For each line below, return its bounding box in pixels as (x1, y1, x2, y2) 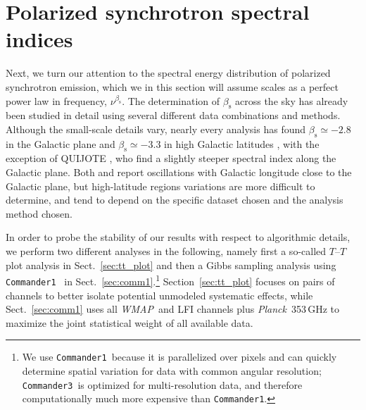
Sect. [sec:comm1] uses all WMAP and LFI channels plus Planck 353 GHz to (6, 302, 340, 316)
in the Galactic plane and (6, 136, 115, 151)
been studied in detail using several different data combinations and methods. (6, 108, 341, 123)
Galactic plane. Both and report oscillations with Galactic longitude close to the (6, 165, 352, 180)
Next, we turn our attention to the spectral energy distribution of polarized (6, 66, 331, 80)
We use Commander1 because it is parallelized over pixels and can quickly (22, 349, 337, 364)
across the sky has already (235, 93, 348, 108)
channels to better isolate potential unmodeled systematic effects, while (6, 287, 313, 302)
